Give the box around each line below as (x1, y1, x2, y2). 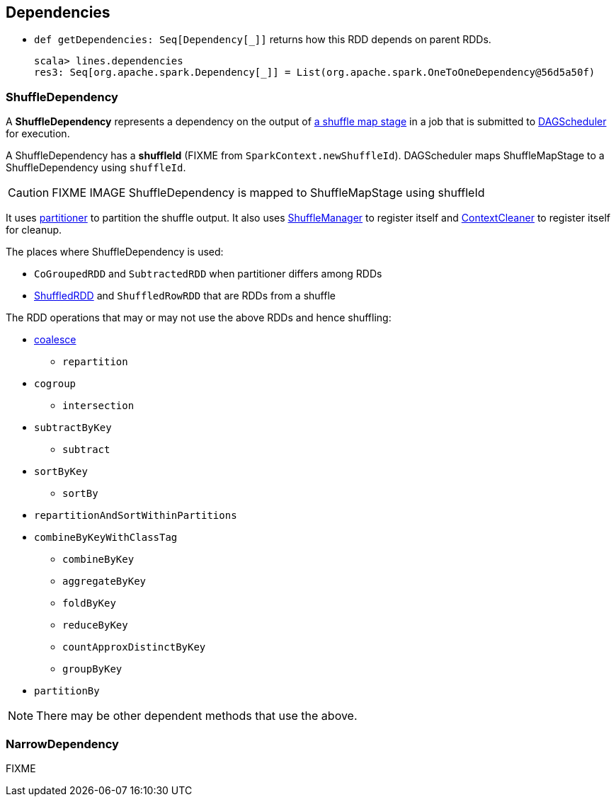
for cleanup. (6, 224, 62, 236)
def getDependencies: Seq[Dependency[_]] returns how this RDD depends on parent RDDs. (34, 33, 491, 46)
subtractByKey (34, 422, 112, 434)
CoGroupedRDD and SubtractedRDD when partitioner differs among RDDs (34, 268, 382, 280)
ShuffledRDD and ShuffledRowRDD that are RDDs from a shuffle (34, 290, 336, 302)
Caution (8, 185, 50, 200)
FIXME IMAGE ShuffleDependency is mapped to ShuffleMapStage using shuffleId (52, 185, 485, 200)
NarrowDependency (6, 736, 119, 751)
